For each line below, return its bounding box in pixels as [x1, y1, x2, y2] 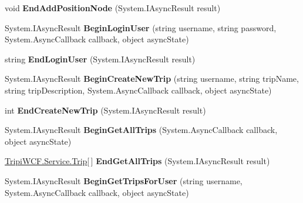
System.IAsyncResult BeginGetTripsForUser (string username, [5, 174, 243, 187]
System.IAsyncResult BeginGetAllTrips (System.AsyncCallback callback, [5, 124, 278, 136]
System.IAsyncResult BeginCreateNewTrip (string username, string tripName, [5, 72, 299, 85]
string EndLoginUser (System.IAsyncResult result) [5, 52, 196, 65]
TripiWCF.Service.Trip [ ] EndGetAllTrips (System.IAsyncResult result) [5, 155, 270, 167]
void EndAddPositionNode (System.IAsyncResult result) [5, 2, 221, 14]
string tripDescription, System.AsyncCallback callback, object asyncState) [5, 84, 272, 96]
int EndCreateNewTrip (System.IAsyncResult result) [5, 104, 206, 116]
